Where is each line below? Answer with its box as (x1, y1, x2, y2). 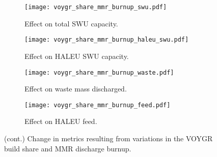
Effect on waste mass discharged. (24, 83, 127, 94)
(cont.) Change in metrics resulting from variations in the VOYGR (4, 133, 213, 143)
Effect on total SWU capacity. (24, 18, 118, 28)
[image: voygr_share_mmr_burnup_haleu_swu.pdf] (24, 36, 189, 44)
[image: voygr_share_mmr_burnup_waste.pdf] (24, 69, 174, 76)
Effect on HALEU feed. (24, 116, 97, 127)
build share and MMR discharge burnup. (4, 143, 131, 153)
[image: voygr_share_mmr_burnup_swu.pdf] (24, 4, 167, 11)
